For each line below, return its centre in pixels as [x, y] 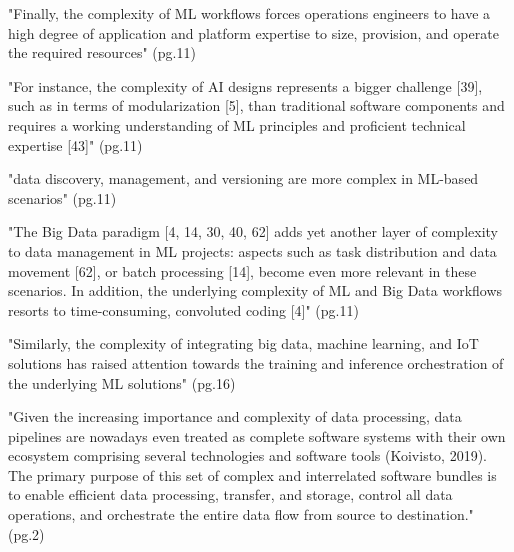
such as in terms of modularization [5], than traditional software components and [256, 105]
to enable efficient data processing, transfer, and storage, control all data [230, 494]
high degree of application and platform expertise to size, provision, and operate [253, 32]
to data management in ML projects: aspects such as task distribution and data [252, 250]
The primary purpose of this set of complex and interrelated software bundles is [252, 474]
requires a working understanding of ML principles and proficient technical [237, 124]
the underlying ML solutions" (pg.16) [122, 382]
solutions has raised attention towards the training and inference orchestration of [256, 362]
